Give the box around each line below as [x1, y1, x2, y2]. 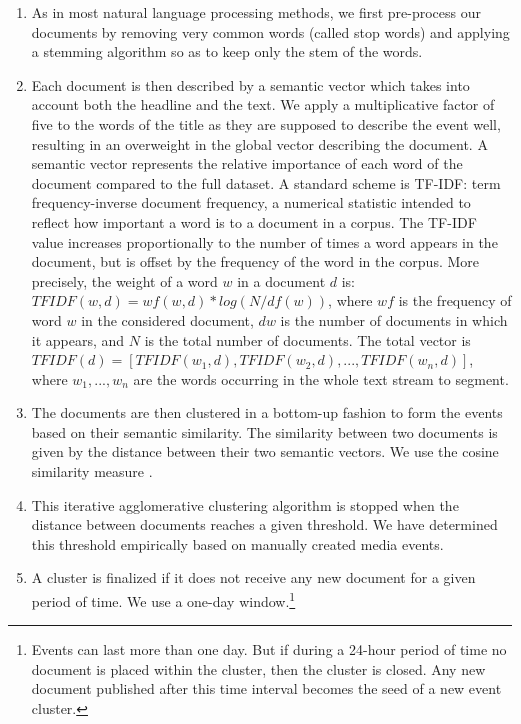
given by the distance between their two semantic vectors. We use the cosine [31, 441, 499, 462]
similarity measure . [31, 461, 153, 482]
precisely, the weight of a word [31, 270, 218, 291]
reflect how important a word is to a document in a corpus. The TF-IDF [31, 211, 477, 232]
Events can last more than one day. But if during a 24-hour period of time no [31, 639, 507, 660]
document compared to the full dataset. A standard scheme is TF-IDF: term [31, 172, 501, 193]
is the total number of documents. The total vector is [144, 329, 471, 350]
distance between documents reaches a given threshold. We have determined [31, 514, 498, 535]
